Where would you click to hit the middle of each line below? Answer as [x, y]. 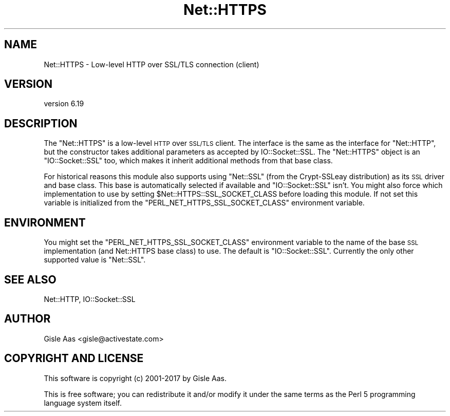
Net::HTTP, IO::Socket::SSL [90, 299]
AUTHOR [27, 319]
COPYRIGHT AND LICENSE [74, 358]
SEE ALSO [30, 279]
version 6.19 [64, 104]
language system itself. [83, 403]
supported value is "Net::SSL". [95, 260]
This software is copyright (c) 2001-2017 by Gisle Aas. [135, 378]
